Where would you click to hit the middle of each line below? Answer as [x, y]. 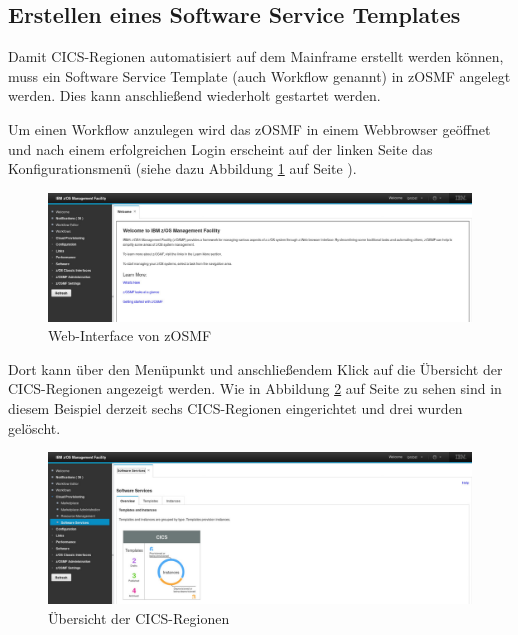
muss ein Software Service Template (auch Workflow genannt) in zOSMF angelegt [259, 75]
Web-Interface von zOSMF [130, 335]
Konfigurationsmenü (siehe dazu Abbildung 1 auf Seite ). [182, 168]
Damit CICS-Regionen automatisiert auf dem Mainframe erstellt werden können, [256, 56]
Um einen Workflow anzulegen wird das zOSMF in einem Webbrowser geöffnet [249, 128]
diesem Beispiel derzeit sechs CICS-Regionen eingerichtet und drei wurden [235, 407]
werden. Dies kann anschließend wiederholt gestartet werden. [194, 95]
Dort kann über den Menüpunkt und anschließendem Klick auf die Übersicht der [255, 368]
